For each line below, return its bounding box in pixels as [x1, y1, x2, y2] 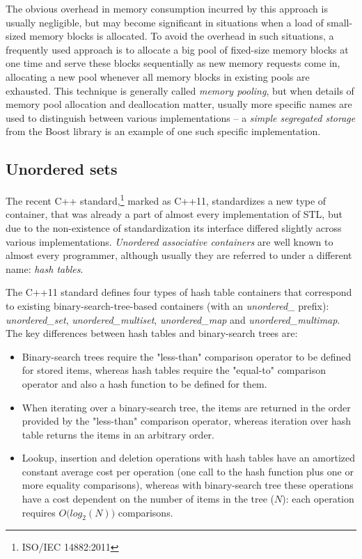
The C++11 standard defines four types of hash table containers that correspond [6, 285, 352, 299]
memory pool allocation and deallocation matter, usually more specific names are [6, 97, 352, 111]
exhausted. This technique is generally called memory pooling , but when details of [6, 83, 354, 97]
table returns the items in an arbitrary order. [22, 427, 214, 441]
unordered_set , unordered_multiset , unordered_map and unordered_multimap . [6, 312, 340, 326]
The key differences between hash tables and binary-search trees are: [6, 326, 298, 340]
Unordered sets [6, 158, 118, 180]
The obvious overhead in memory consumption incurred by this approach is [6, 1, 328, 15]
